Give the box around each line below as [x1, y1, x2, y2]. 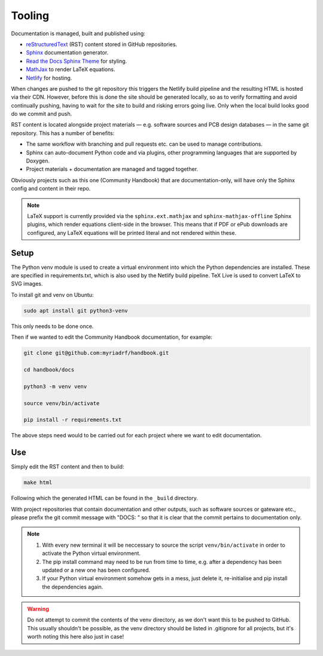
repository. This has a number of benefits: [11, 129, 115, 137]
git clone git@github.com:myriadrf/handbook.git [23, 350, 169, 357]
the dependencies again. [42, 583, 103, 590]
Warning [27, 605, 49, 612]
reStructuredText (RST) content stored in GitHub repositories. [26, 41, 178, 48]
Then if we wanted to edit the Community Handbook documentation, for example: [11, 333, 212, 341]
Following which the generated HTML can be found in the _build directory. [11, 495, 199, 502]
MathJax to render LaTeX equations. [26, 66, 115, 73]
